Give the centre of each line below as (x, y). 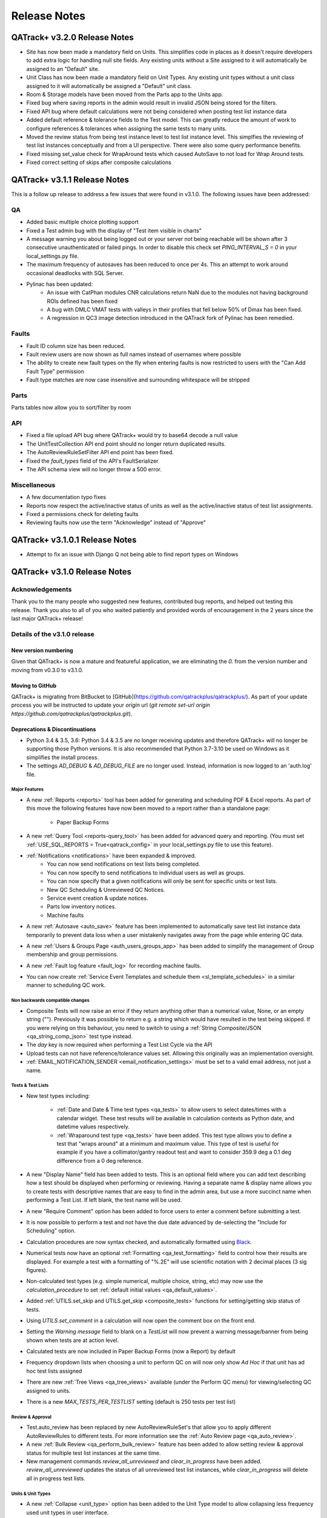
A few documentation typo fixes (66, 497)
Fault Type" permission (55, 371)
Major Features (27, 789)
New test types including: (58, 1095)
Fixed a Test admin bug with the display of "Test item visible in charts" (114, 230)
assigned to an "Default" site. (63, 69)
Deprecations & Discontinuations (54, 729)
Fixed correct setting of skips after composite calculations (99, 162)
